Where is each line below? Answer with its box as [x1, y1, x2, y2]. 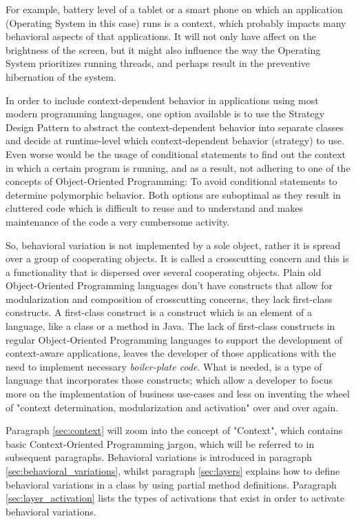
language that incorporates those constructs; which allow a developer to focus [6, 373, 333, 387]
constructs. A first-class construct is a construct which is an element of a [6, 305, 312, 320]
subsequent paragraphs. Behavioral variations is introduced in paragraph [6, 450, 313, 464]
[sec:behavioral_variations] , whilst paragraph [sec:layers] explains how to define [6, 464, 340, 478]
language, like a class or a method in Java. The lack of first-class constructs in [6, 319, 335, 333]
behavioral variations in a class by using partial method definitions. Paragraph [6, 477, 337, 491]
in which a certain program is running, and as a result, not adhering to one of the [6, 160, 350, 175]
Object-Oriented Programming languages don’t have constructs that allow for [6, 278, 333, 293]
